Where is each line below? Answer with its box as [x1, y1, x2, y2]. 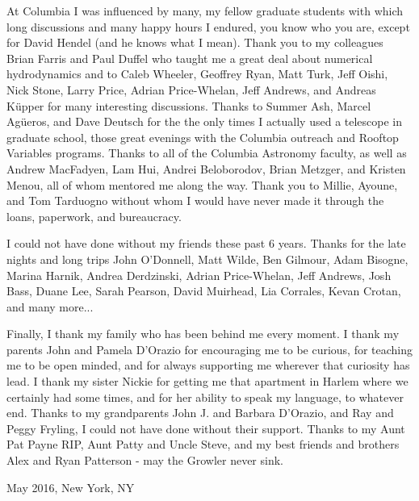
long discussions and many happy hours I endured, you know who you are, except [6, 18, 410, 35]
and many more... [6, 298, 94, 315]
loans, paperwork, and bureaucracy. [6, 207, 182, 224]
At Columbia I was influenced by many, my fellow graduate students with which [6, 2, 404, 19]
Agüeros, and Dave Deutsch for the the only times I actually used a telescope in [6, 113, 403, 130]
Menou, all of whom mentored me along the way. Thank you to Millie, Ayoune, [6, 176, 398, 193]
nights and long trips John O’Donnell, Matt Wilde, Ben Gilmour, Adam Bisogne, [6, 250, 409, 267]
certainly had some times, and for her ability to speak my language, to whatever [6, 388, 404, 405]
